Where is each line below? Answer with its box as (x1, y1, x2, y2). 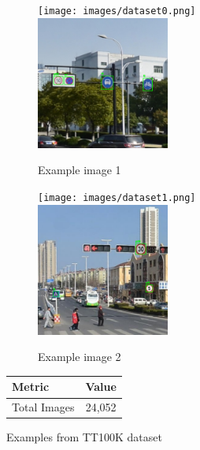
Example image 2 (38, 348, 121, 365)
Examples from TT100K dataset (6, 429, 162, 445)
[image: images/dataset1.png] (38, 192, 196, 203)
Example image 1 (38, 162, 121, 178)
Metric (12, 378, 50, 395)
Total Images (12, 399, 75, 415)
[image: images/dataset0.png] (38, 6, 196, 17)
